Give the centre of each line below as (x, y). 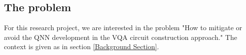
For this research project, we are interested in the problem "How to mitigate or (123, 27)
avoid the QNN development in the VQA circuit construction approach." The (121, 37)
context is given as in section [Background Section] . (82, 46)
